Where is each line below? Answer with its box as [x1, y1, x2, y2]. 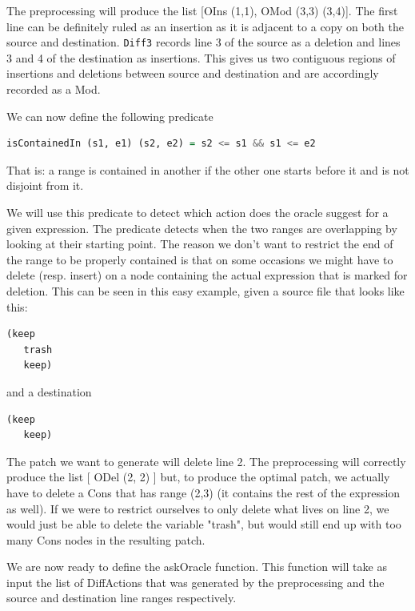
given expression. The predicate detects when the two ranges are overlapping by [6, 219, 397, 236]
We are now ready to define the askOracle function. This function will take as [6, 558, 387, 575]
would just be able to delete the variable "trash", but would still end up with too [6, 516, 401, 533]
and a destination [6, 383, 92, 400]
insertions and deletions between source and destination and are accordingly [6, 65, 379, 82]
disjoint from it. [6, 177, 84, 194]
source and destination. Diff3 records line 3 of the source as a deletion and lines [6, 34, 401, 50]
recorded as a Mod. [6, 81, 101, 98]
